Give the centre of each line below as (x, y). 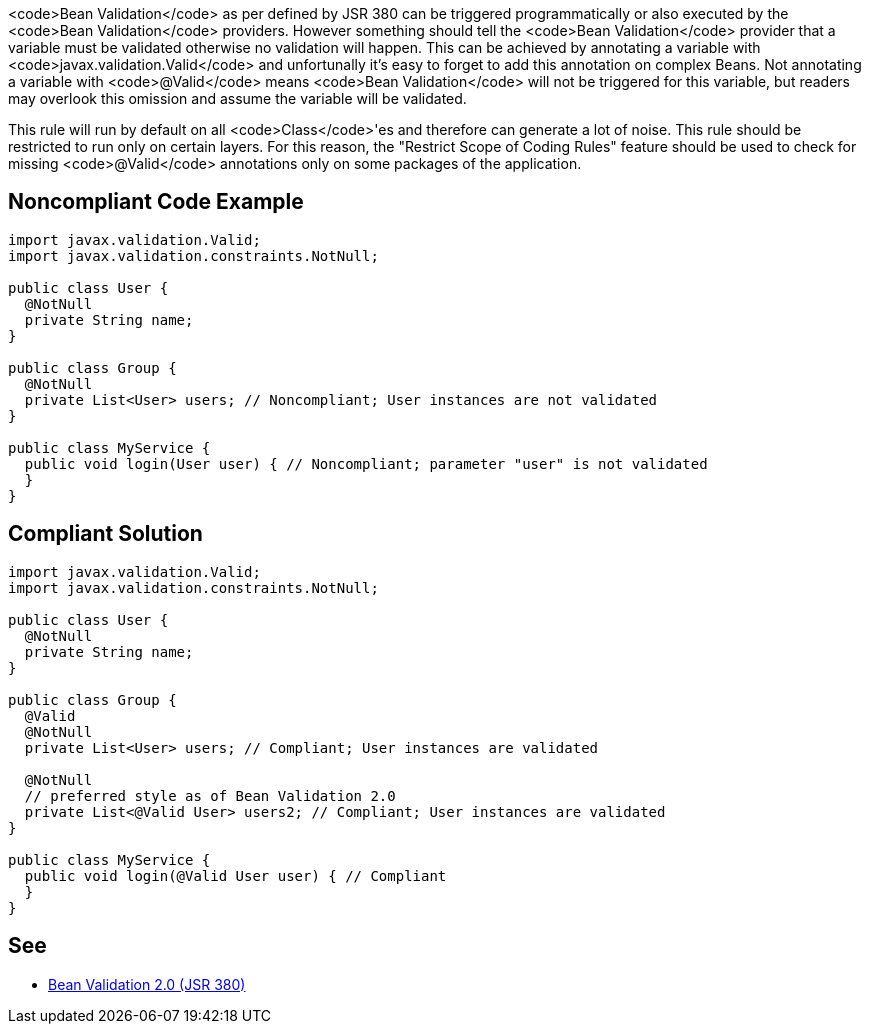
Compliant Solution (105, 534)
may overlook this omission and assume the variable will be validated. (237, 98)
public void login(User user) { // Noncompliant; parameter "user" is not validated (366, 463)
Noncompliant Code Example (156, 202)
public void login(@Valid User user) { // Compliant (235, 875)
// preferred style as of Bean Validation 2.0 (210, 795)
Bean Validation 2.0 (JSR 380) (147, 984)
